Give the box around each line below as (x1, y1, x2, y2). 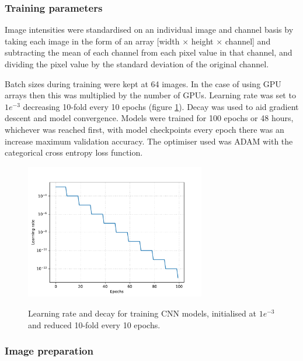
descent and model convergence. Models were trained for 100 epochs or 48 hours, (5, 112, 294, 124)
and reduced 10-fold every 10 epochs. (28, 318, 161, 331)
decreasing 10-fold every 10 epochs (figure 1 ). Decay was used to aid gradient (23, 100, 299, 112)
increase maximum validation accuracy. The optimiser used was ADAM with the (5, 135, 293, 147)
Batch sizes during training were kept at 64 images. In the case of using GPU (5, 77, 281, 90)
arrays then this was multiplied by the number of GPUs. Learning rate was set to (5, 89, 296, 101)
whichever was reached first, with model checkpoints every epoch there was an (5, 123, 284, 135)
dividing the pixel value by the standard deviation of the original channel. (5, 58, 269, 70)
